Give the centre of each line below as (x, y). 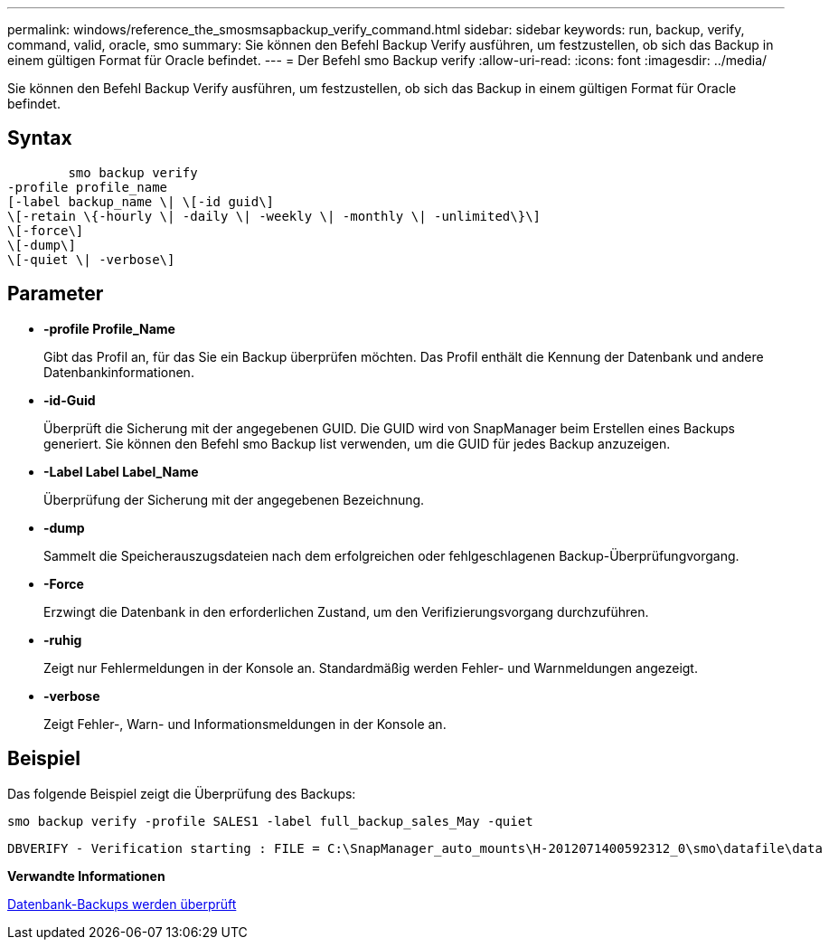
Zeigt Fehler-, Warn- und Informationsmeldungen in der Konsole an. (245, 724)
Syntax (40, 138)
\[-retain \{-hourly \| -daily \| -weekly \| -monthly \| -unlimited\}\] (274, 216)
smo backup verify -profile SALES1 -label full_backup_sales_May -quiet (270, 821)
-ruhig (63, 639)
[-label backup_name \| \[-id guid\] (141, 201)
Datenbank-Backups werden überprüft (122, 904)
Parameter (56, 294)
